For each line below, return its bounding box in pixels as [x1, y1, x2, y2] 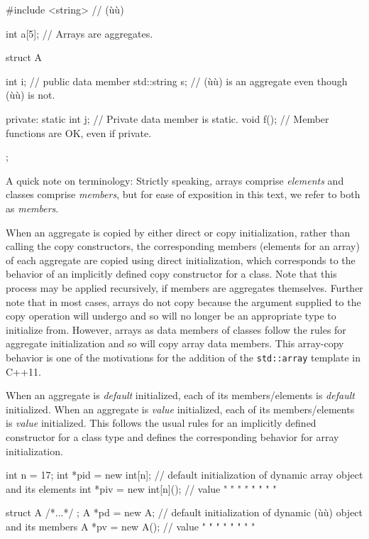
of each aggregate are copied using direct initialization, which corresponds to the [6, 252, 356, 267]
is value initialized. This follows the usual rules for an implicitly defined [6, 415, 316, 430]
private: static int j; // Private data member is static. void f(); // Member [6, 111, 329, 126]
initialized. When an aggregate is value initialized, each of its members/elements [6, 401, 355, 416]
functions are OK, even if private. [6, 125, 152, 140]
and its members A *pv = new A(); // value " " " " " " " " [6, 518, 255, 533]
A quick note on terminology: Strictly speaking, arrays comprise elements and [6, 173, 344, 187]
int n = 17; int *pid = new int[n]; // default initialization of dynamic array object [6, 467, 363, 482]
